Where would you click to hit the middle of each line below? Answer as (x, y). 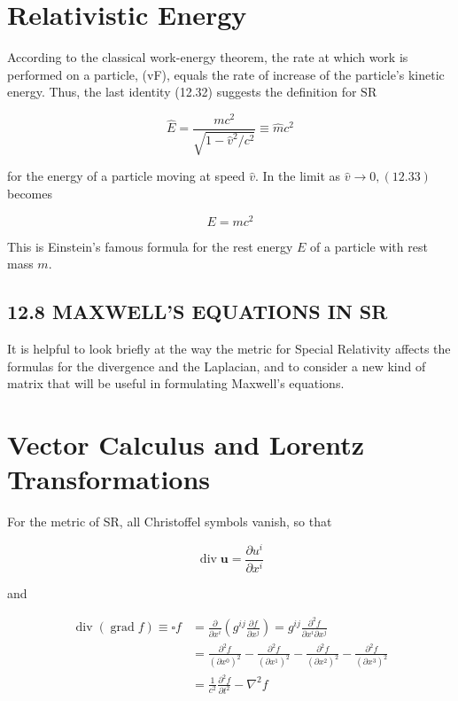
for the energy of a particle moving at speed (126, 176)
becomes (30, 194)
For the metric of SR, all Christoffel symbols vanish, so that (170, 522)
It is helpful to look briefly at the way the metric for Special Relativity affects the (229, 349)
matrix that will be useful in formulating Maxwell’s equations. (176, 383)
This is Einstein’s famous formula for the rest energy (150, 246)
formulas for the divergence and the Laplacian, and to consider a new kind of (217, 366)
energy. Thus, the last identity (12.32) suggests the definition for (182, 92)
